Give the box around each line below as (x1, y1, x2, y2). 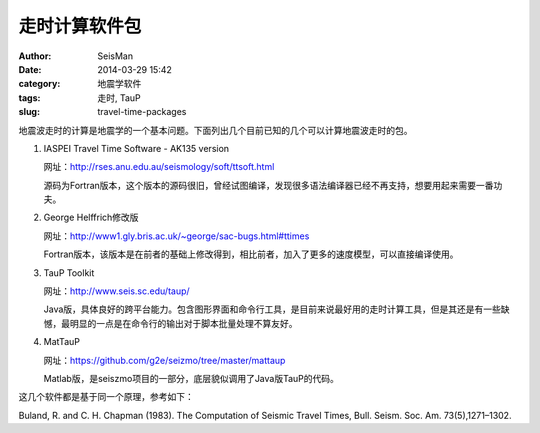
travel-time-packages (97, 106, 187, 118)
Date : (18, 63, 42, 75)
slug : (18, 106, 40, 118)
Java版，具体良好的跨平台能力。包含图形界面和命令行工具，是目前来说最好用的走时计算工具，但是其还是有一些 (43, 303, 502, 315)
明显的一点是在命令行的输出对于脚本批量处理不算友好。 (69, 317, 298, 329)
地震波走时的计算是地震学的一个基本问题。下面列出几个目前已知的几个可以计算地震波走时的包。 (18, 124, 413, 136)
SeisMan (97, 50, 134, 62)
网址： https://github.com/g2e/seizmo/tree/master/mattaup (43, 354, 286, 366)
